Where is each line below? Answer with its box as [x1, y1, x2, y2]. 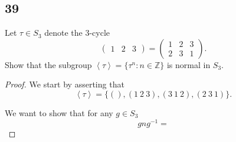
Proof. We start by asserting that [5, 78, 124, 90]
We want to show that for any [5, 106, 113, 119]
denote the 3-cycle [44, 26, 110, 39]
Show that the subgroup [5, 58, 92, 70]
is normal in [166, 58, 211, 70]
